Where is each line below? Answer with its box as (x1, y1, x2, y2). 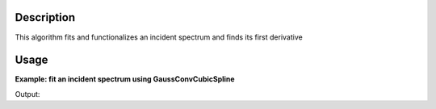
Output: (15, 89, 40, 99)
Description (15, 10, 76, 24)
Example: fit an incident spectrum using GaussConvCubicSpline (15, 74, 235, 84)
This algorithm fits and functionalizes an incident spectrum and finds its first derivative (15, 32, 303, 42)
